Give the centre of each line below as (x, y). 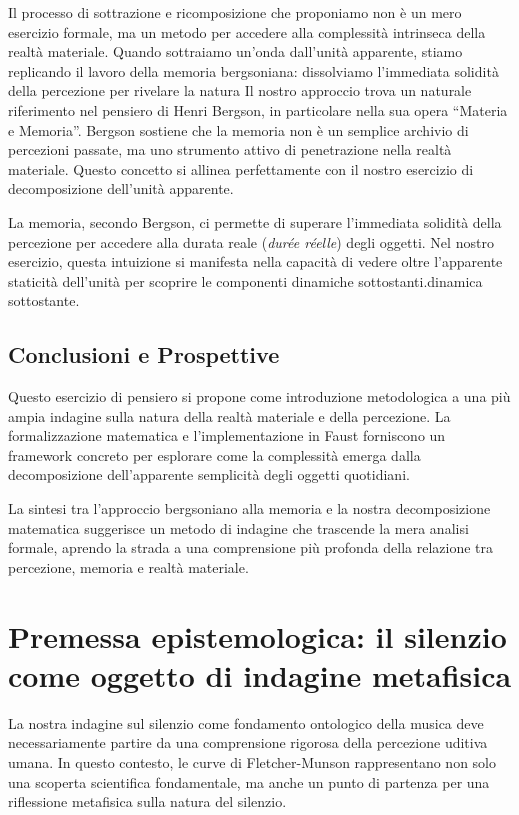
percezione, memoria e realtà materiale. (128, 566)
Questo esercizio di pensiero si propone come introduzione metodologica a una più (259, 396)
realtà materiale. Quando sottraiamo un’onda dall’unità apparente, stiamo (235, 51)
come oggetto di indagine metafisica (260, 674)
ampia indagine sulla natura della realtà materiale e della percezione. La (229, 415)
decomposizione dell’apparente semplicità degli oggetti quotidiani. (209, 474)
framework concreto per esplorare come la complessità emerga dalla (214, 454)
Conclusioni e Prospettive (144, 354)
